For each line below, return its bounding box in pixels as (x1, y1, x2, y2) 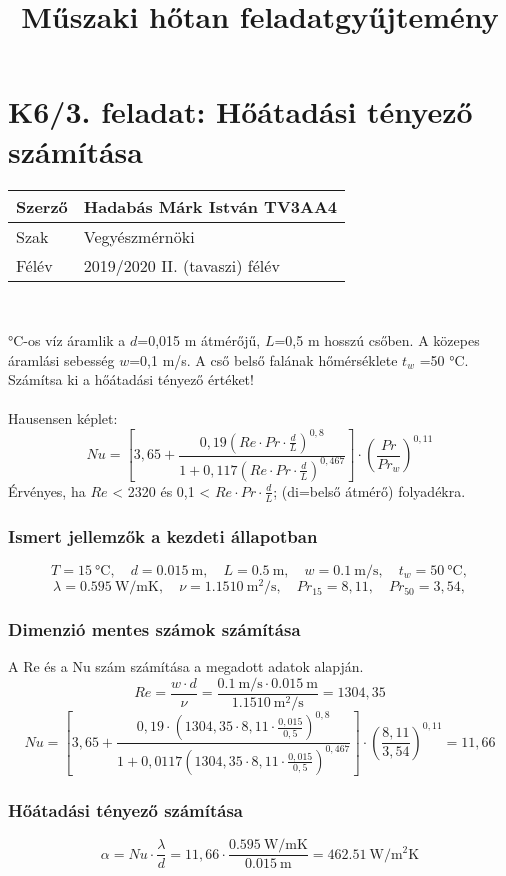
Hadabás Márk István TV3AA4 (83, 194, 337, 218)
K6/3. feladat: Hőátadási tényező (8, 91, 473, 132)
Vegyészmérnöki (83, 224, 195, 248)
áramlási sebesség (8, 349, 115, 370)
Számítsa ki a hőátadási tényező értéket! (8, 369, 254, 390)
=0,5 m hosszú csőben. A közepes (274, 330, 480, 351)
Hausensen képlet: (8, 408, 118, 429)
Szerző (16, 194, 68, 218)
